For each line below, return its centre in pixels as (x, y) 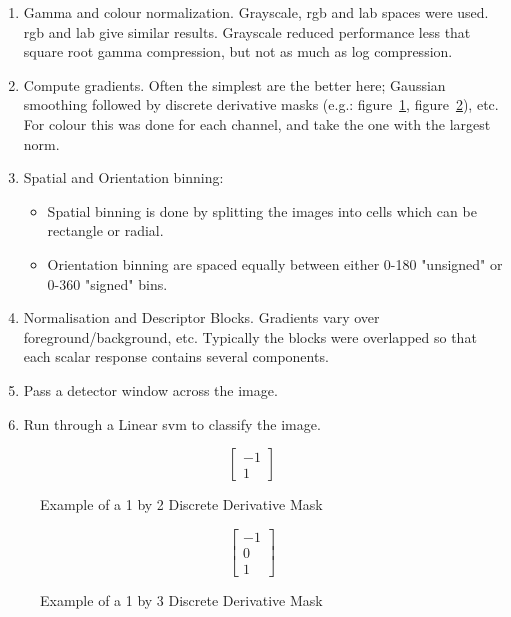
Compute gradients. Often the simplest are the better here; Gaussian (234, 84)
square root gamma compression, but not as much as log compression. (238, 51)
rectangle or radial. (105, 230)
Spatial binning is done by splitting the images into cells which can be (262, 210)
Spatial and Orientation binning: (123, 177)
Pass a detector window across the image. (150, 389)
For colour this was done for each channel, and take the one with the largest (257, 123)
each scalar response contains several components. (176, 356)
